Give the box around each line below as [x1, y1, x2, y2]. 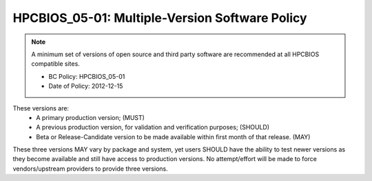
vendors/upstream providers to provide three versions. [12, 165, 168, 173]
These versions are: [12, 104, 69, 112]
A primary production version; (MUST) [36, 113, 145, 121]
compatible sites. [31, 60, 81, 68]
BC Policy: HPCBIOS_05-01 [48, 72, 125, 80]
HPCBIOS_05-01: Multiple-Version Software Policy [12, 10, 307, 25]
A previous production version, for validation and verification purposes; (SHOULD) [36, 123, 270, 132]
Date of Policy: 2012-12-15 [48, 82, 123, 90]
